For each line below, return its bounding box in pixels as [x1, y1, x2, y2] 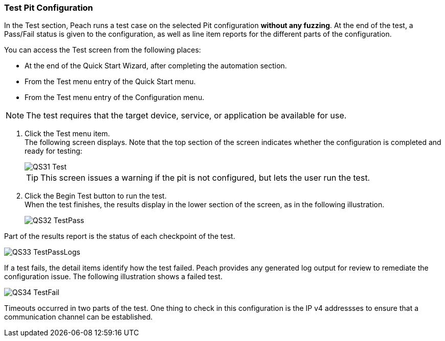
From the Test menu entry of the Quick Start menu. [25, 77, 196, 86]
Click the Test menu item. [25, 129, 110, 138]
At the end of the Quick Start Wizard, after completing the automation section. [25, 61, 287, 70]
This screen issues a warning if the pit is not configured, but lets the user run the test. [40, 173, 370, 183]
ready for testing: [25, 147, 82, 156]
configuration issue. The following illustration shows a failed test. [4, 272, 222, 281]
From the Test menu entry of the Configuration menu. [25, 93, 205, 102]
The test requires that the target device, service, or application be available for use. [26, 110, 347, 121]
